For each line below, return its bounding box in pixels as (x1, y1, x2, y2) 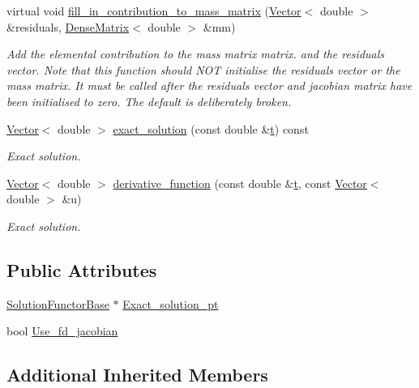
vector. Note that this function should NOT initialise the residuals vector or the (6, 61, 400, 78)
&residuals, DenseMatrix (6, 18, 130, 35)
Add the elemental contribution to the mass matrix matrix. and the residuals (6, 45, 385, 62)
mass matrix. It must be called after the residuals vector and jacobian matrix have (6, 77, 413, 94)
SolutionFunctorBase (6, 295, 109, 312)
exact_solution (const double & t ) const (113, 120, 309, 137)
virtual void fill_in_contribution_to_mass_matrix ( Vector (6, 2, 301, 19)
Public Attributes (6, 257, 157, 282)
